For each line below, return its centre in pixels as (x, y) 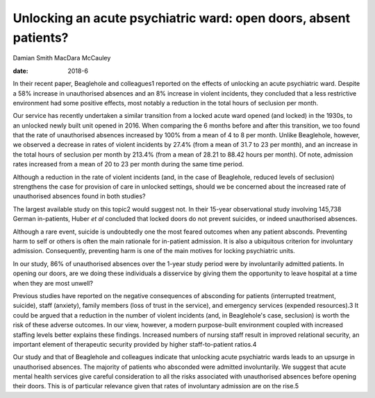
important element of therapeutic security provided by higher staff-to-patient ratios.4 (135, 344)
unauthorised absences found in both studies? (79, 196)
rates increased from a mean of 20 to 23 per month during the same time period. (128, 164)
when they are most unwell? (53, 283)
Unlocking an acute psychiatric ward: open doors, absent (182, 18)
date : (20, 71)
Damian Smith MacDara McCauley (62, 58)
